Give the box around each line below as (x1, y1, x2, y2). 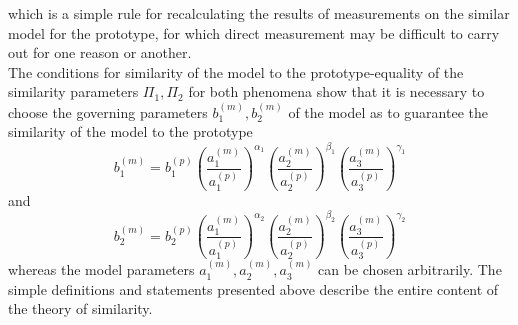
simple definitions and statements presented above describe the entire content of (8, 278, 499, 299)
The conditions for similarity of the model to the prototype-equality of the (8, 61, 464, 82)
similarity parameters (8, 81, 139, 102)
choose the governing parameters (8, 101, 208, 122)
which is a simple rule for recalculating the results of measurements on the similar (8, 3, 510, 23)
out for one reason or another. (8, 42, 192, 63)
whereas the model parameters (8, 259, 195, 280)
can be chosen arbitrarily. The (318, 259, 502, 280)
